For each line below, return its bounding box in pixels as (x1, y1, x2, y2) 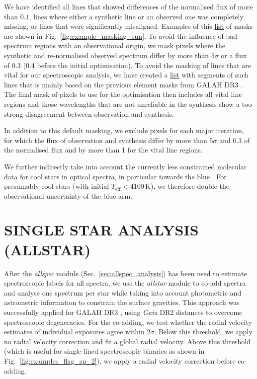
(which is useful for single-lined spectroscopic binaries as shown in (4, 346, 205, 356)
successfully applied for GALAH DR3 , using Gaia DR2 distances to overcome (4, 306, 243, 317)
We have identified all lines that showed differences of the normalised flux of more (4, 1, 253, 11)
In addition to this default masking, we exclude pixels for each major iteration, (4, 125, 244, 136)
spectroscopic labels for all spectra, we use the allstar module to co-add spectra (4, 278, 246, 288)
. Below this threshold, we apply (154, 326, 253, 337)
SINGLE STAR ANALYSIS (4, 220, 199, 240)
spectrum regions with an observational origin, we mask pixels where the (4, 40, 226, 51)
